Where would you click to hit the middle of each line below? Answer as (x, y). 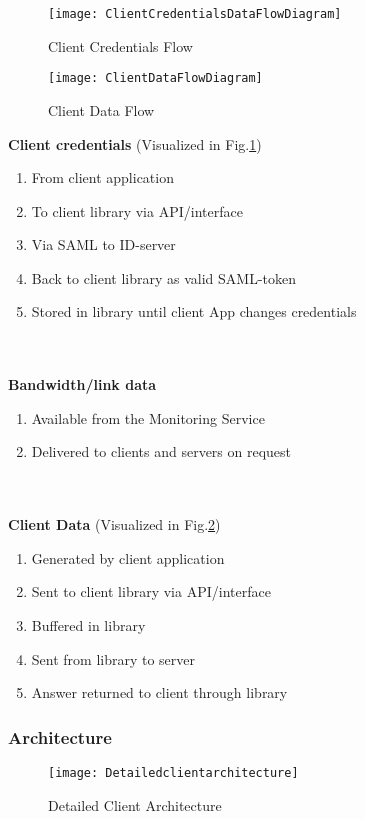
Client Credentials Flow (120, 45)
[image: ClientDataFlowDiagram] (155, 78)
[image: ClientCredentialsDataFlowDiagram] (195, 14)
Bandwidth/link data (82, 384)
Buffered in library (88, 625)
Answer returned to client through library (159, 692)
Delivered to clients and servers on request (161, 451)
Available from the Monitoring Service (148, 417)
